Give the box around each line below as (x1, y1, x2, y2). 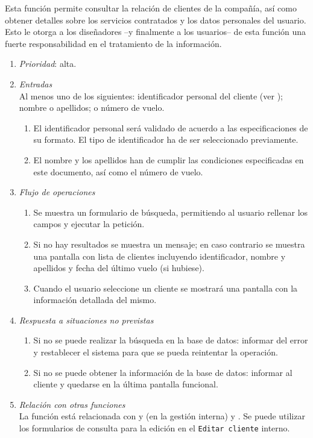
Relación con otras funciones (19, 398, 125, 410)
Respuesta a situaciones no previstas (19, 313, 154, 326)
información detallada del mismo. (33, 293, 157, 306)
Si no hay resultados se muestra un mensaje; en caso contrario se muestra (33, 237, 305, 250)
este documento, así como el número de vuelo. (33, 165, 203, 178)
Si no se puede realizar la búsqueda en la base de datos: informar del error (33, 334, 308, 346)
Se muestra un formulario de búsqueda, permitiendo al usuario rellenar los (33, 205, 308, 218)
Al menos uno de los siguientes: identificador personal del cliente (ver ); (19, 89, 283, 102)
